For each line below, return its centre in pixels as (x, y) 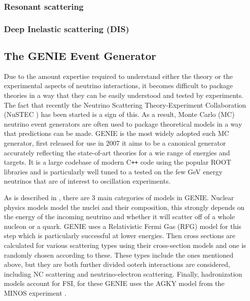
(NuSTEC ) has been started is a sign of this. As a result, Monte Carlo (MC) (119, 114)
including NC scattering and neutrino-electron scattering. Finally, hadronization (123, 273)
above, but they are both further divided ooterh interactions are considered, (117, 264)
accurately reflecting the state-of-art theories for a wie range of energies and (117, 152)
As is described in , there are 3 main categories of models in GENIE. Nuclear (119, 198)
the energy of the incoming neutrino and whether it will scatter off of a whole (119, 216)
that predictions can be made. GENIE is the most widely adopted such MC (116, 133)
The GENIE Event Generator (80, 56)
